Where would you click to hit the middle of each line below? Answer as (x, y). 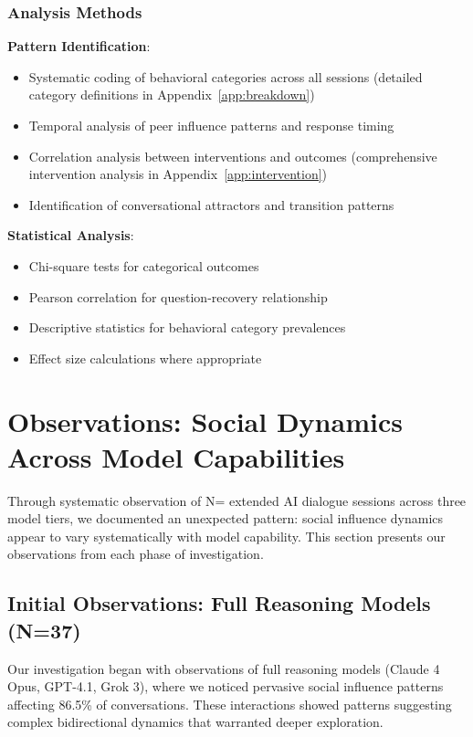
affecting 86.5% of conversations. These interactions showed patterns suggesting (230, 704)
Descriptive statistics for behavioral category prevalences (187, 327)
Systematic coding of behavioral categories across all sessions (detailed (226, 76)
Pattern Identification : (79, 46)
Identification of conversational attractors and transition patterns (211, 204)
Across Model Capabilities (176, 456)
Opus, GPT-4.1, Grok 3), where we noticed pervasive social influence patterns (226, 686)
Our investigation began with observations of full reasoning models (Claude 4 (224, 668)
